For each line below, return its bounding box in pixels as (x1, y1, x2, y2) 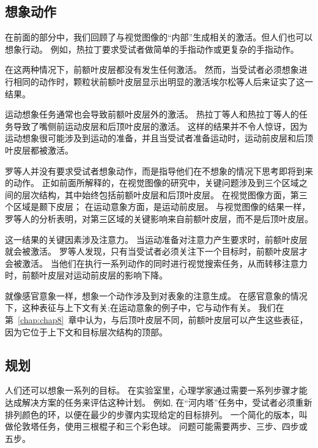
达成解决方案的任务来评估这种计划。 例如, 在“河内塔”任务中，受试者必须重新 (5, 396, 312, 409)
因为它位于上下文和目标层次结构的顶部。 (5, 325, 168, 338)
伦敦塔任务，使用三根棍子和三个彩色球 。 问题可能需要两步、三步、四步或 (13, 420, 308, 433)
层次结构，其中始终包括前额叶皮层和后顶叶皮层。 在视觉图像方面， (21, 188, 290, 201)
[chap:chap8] (18, 313, 64, 326)
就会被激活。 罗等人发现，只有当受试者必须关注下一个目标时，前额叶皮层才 (5, 245, 308, 258)
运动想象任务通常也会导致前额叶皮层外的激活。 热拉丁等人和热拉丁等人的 (5, 108, 299, 121)
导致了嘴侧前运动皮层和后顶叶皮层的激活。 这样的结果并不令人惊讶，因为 (13, 119, 308, 132)
